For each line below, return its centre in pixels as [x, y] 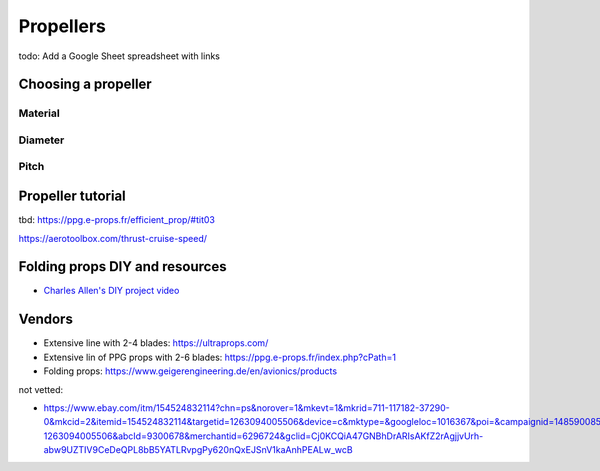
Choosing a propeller [85, 84]
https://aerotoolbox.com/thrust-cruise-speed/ [113, 238]
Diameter [41, 140]
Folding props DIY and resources [122, 266]
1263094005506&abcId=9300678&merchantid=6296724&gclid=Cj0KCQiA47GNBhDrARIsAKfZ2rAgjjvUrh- [263, 436]
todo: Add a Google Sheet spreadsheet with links [119, 56]
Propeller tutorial [72, 196]
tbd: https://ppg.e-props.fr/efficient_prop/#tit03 [116, 220]
